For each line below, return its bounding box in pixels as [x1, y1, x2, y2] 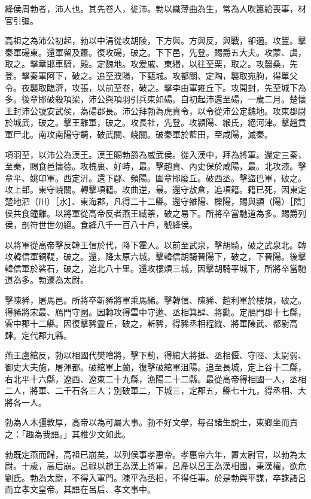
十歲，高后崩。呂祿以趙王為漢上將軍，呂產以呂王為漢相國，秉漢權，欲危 [21, 460, 306, 472]
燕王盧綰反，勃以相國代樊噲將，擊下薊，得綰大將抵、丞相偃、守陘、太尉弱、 [5, 349, 306, 361]
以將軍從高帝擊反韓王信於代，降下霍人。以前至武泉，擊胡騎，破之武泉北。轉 [5, 238, 306, 251]
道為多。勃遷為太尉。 [5, 273, 89, 286]
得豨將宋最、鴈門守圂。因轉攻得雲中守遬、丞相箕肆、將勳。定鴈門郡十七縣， [5, 305, 306, 318]
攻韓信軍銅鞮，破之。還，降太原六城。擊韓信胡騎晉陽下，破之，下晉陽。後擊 [5, 250, 306, 263]
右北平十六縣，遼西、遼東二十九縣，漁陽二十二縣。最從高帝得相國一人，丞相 [5, 372, 306, 385]
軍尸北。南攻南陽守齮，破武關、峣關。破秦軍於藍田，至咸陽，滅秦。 [5, 127, 273, 140]
